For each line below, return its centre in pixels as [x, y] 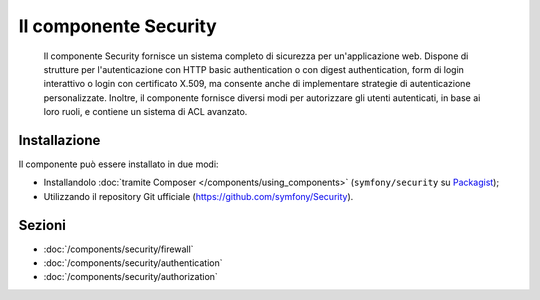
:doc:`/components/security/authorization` [131, 277]
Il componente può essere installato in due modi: [118, 164]
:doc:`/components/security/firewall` [118, 249]
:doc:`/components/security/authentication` [133, 263]
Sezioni [42, 225]
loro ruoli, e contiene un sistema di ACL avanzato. [145, 112]
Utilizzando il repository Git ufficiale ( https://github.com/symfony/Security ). [198, 196]
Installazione [59, 140]
